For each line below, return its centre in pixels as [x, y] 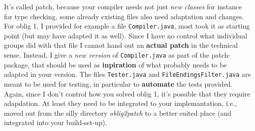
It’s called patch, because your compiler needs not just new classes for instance [123, 6]
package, [17, 64]
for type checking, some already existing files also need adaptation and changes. [124, 16]
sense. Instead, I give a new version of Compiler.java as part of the [107, 55]
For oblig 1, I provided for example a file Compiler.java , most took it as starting [127, 26]
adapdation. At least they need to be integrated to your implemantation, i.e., [120, 103]
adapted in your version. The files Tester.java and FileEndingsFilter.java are [127, 74]
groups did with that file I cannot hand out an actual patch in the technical [121, 45]
